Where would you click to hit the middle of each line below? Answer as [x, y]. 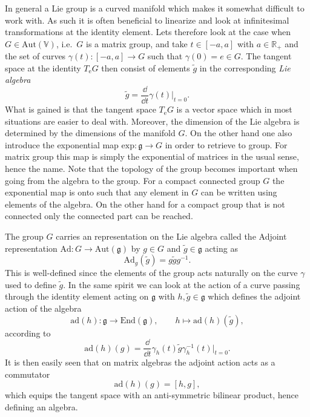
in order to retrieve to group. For [226, 144]
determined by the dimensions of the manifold [90, 133]
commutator [28, 374]
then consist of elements [146, 67]
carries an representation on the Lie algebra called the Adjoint [171, 236]
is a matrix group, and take [137, 43]
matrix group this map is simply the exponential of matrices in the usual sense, [152, 156]
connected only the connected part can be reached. [99, 216]
